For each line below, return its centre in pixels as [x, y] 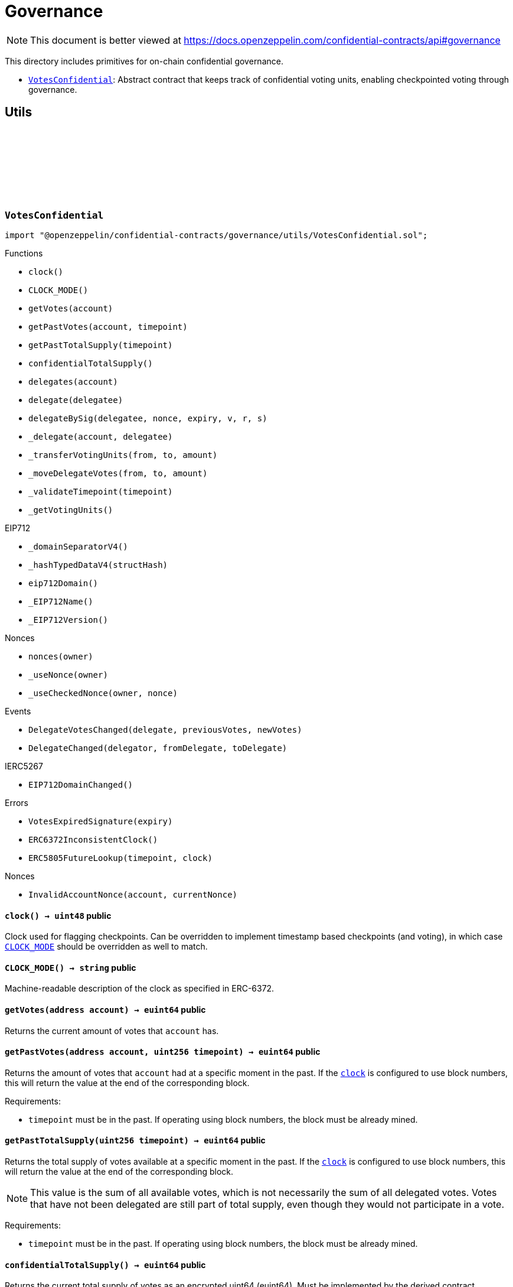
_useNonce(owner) [68, 675]
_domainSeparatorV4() [78, 546]
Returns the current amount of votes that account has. [112, 1031]
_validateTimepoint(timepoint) [101, 491]
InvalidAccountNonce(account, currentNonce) [133, 894]
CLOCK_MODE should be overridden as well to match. [106, 947]
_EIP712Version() [68, 620]
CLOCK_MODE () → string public [71, 967]
